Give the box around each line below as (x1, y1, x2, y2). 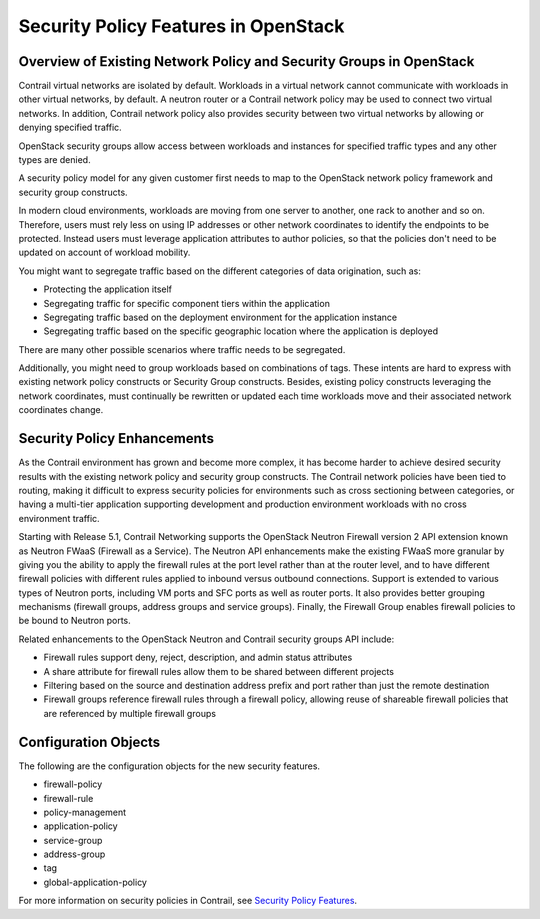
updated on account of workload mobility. (18, 246, 191, 259)
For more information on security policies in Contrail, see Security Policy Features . (18, 895, 358, 907)
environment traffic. (18, 512, 100, 524)
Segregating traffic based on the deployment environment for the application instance (43, 311, 398, 323)
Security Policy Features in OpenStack (18, 15, 345, 37)
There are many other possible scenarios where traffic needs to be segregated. (18, 343, 346, 355)
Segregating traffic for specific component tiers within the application (43, 297, 330, 309)
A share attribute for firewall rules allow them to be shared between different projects (43, 665, 395, 677)
